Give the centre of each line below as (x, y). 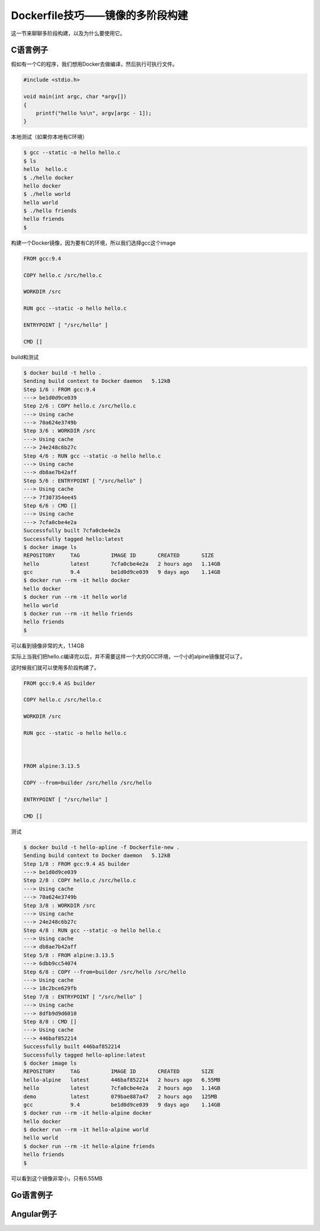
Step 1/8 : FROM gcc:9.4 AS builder (77, 864)
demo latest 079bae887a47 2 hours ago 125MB (120, 1096)
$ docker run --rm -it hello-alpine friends (89, 1146)
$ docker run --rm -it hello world (75, 597)
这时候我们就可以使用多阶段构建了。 (55, 667)
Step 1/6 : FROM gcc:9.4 (60, 389)
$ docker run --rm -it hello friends (78, 614)
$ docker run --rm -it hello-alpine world (86, 1130)
